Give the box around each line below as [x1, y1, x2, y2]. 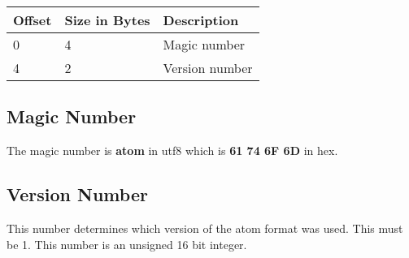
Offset [13, 11, 52, 29]
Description [163, 11, 239, 29]
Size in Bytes [64, 11, 150, 29]
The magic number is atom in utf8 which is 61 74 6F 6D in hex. [7, 142, 338, 159]
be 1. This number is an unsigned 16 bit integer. [7, 235, 247, 252]
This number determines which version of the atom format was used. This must [7, 220, 403, 236]
